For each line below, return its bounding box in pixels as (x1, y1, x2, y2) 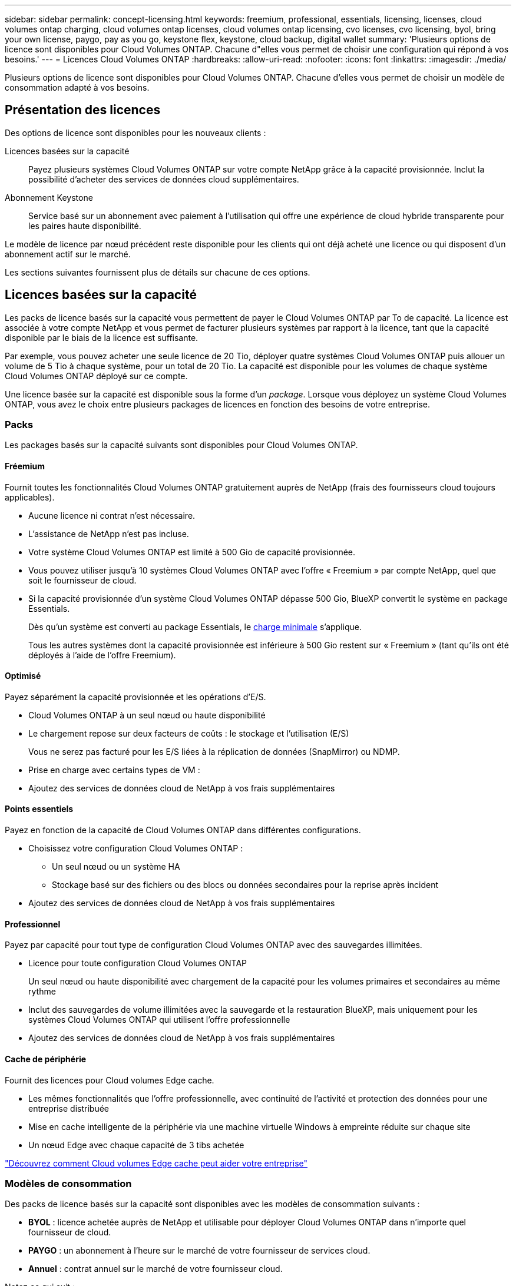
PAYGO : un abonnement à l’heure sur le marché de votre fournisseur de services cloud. (28, 1245, 371, 1256)
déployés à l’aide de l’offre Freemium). (28, 649, 176, 660)
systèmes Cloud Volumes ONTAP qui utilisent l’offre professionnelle (28, 1015, 290, 1025)
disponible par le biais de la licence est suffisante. (5, 332, 199, 343)
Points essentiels (5, 804, 74, 814)
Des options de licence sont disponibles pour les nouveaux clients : (5, 127, 266, 138)
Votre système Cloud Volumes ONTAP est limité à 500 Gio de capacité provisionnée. (28, 546, 356, 557)
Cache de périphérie (5, 1053, 87, 1064)
